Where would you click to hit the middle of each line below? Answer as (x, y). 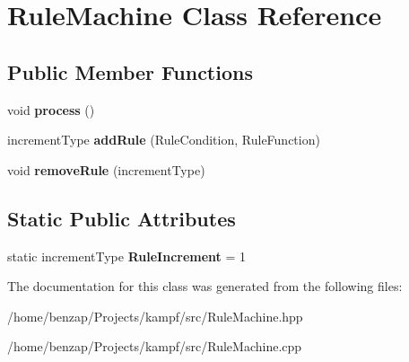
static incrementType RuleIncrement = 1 (127, 256)
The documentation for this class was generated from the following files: (205, 286)
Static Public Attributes (122, 218)
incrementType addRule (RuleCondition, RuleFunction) (164, 140)
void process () (51, 109)
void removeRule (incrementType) (106, 169)
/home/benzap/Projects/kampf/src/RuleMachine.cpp (155, 346)
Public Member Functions (130, 71)
